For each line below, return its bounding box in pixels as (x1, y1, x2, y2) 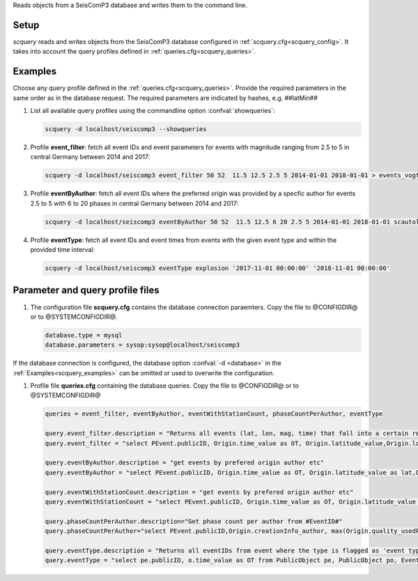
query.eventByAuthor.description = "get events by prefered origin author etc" (45, 459, 325, 467)
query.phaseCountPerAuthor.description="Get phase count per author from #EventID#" (45, 517, 343, 525)
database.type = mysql (45, 331, 123, 339)
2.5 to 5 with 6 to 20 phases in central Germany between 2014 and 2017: (30, 199, 239, 207)
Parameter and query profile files (13, 285, 160, 296)
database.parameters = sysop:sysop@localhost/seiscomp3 (45, 341, 240, 349)
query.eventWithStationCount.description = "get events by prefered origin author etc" (45, 488, 354, 496)
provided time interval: (30, 246, 95, 254)
